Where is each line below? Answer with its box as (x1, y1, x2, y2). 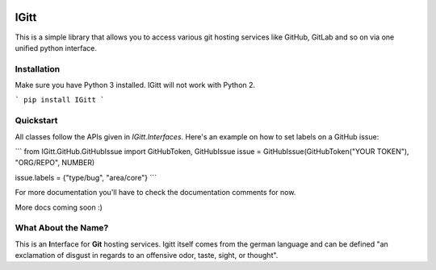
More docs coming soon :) (15, 202, 103, 212)
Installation (15, 63, 61, 74)
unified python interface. (15, 43, 97, 52)
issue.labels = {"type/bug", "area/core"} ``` (15, 172, 157, 182)
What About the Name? (15, 222, 109, 234)
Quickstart (15, 115, 58, 127)
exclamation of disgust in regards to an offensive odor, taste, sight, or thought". (15, 251, 279, 260)
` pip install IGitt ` (15, 95, 105, 105)
